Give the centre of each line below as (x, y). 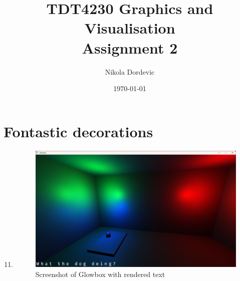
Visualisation (130, 28)
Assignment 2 (130, 47)
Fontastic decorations (78, 131)
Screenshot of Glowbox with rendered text (100, 274)
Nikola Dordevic (130, 71)
